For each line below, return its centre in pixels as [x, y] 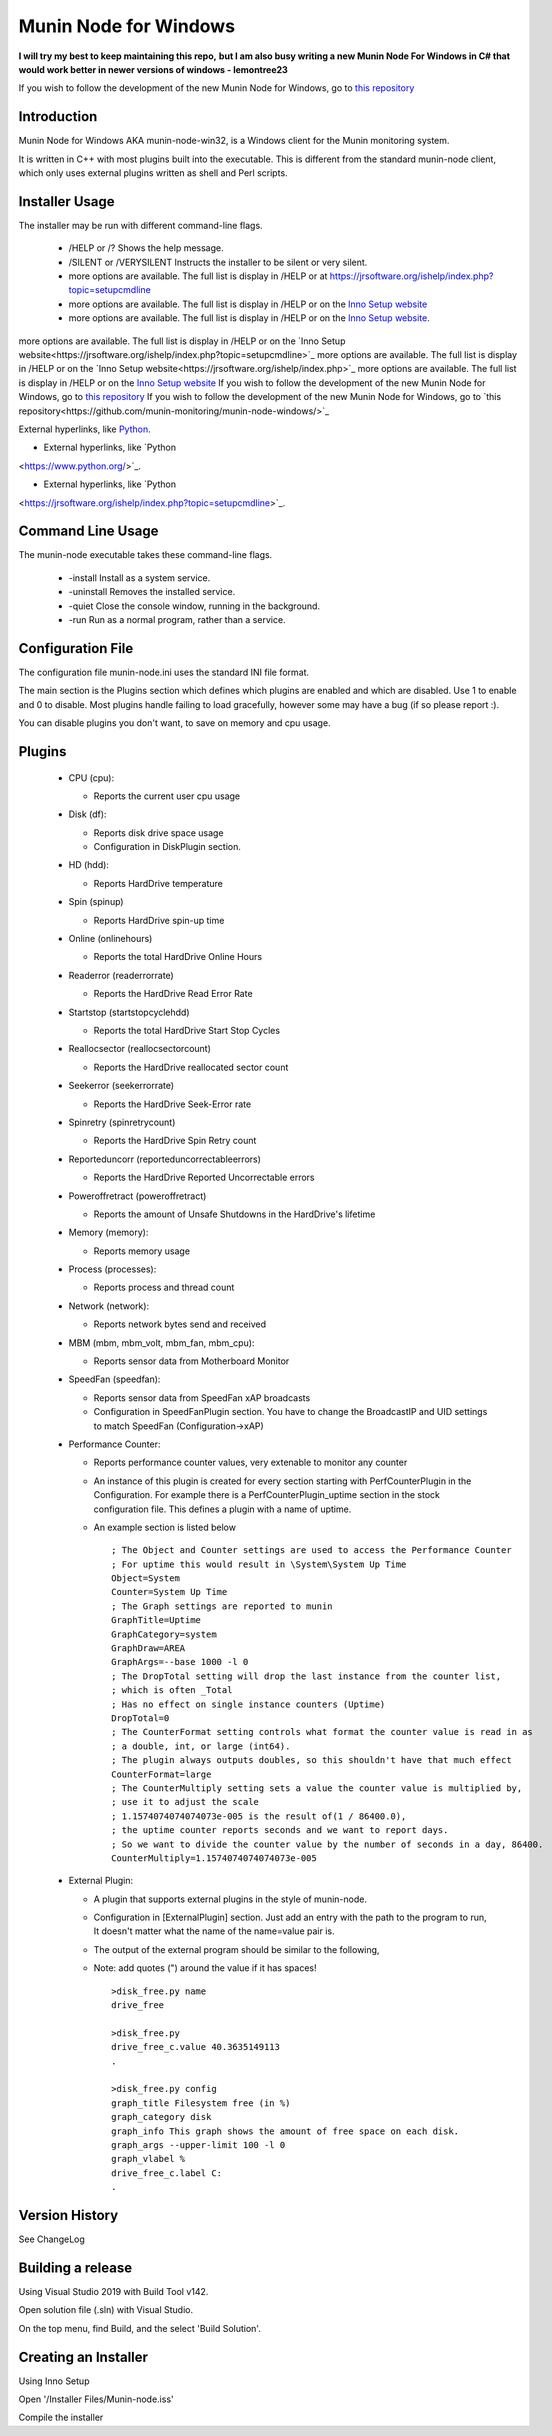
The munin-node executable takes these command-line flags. [145, 555]
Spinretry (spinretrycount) [122, 1122]
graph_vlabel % [148, 2159]
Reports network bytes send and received [180, 1324]
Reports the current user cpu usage [167, 796]
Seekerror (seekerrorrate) [121, 1086]
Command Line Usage [88, 531]
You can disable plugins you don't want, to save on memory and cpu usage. [174, 723]
